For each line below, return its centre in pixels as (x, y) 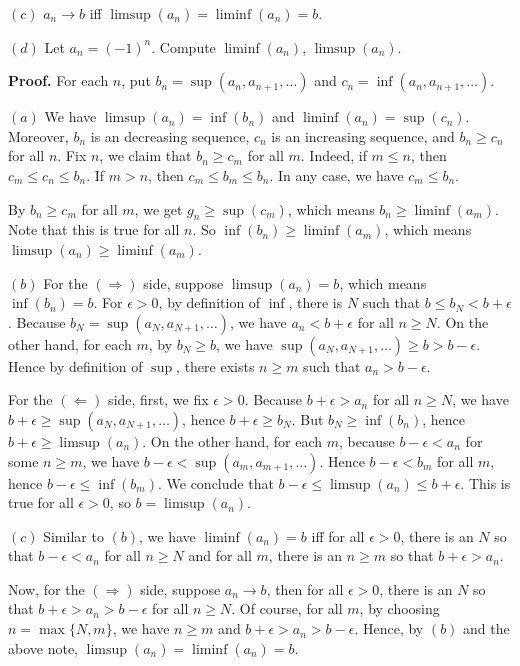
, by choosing (399, 608)
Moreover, (38, 135)
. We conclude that (215, 482)
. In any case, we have (336, 174)
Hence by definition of (75, 365)
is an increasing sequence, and (363, 135)
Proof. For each (58, 80)
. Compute (183, 46)
